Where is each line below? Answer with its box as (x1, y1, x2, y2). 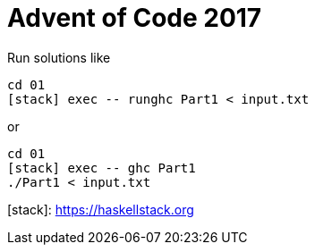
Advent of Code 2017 (7, 3, 262, 33)
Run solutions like (7, 49, 111, 65)
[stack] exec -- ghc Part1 (7, 160, 196, 175)
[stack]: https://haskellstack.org (7, 201, 194, 217)
